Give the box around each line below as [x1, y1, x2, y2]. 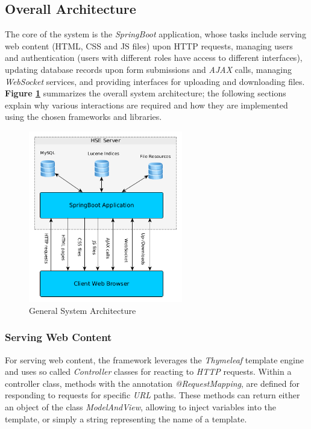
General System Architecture [29, 304, 136, 316]
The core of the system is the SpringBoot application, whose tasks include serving [5, 28, 306, 40]
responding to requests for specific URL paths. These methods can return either [5, 389, 300, 401]
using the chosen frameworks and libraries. [5, 110, 162, 123]
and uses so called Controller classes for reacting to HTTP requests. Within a [5, 365, 292, 378]
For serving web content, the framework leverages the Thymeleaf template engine [5, 353, 304, 366]
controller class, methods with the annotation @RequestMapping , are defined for [5, 377, 300, 389]
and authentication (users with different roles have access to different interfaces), [5, 51, 303, 64]
